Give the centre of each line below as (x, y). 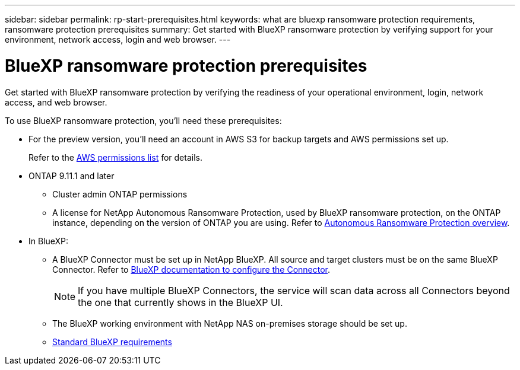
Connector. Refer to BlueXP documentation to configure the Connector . (191, 269)
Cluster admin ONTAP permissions (120, 194)
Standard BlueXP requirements (112, 342)
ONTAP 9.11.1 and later (72, 176)
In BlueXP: (49, 241)
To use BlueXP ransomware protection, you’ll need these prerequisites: (143, 120)
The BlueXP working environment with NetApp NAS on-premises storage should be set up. (230, 323)
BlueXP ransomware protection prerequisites (186, 66)
